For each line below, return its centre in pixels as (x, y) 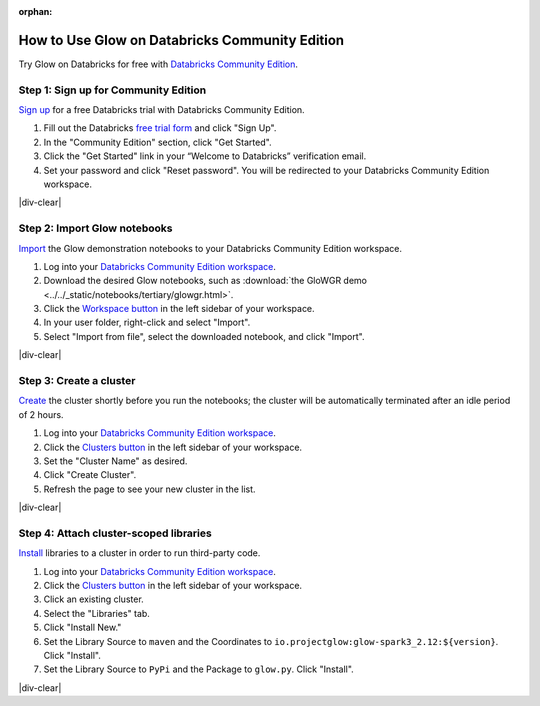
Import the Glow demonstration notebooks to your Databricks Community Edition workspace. (210, 248)
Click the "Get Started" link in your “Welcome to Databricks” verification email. (205, 156)
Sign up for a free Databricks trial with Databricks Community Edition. (161, 110)
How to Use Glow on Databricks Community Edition (181, 40)
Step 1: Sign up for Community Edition (112, 90)
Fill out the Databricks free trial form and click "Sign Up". (160, 128)
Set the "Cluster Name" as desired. (115, 461)
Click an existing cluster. (93, 599)
